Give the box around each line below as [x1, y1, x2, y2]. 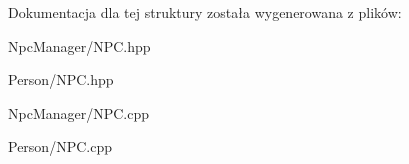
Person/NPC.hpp [8, 69, 114, 90]
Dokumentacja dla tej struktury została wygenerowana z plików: [8, 2, 402, 22]
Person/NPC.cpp [8, 136, 112, 157]
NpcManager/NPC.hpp [8, 35, 151, 56]
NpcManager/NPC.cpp [8, 102, 150, 123]
